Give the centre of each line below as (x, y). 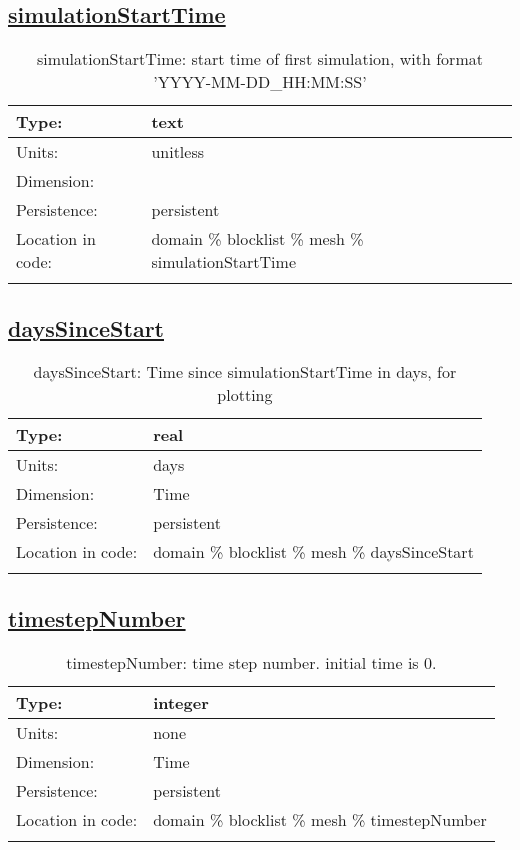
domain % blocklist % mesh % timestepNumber (320, 819)
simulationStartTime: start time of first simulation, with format (260, 59)
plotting (245, 395)
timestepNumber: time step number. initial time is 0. (251, 662)
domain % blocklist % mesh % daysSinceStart (313, 552)
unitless (178, 152)
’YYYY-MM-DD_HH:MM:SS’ (260, 82)
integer (181, 702)
